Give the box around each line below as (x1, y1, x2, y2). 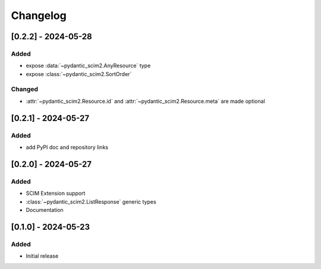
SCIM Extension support (26, 190, 86, 197)
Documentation (26, 206, 64, 213)
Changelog (11, 9, 67, 22)
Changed (11, 85, 39, 93)
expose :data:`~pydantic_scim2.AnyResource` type (26, 62, 151, 69)
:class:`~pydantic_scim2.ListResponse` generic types (26, 198, 157, 205)
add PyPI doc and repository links (26, 144, 109, 151)
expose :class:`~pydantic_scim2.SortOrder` (26, 70, 132, 77)
